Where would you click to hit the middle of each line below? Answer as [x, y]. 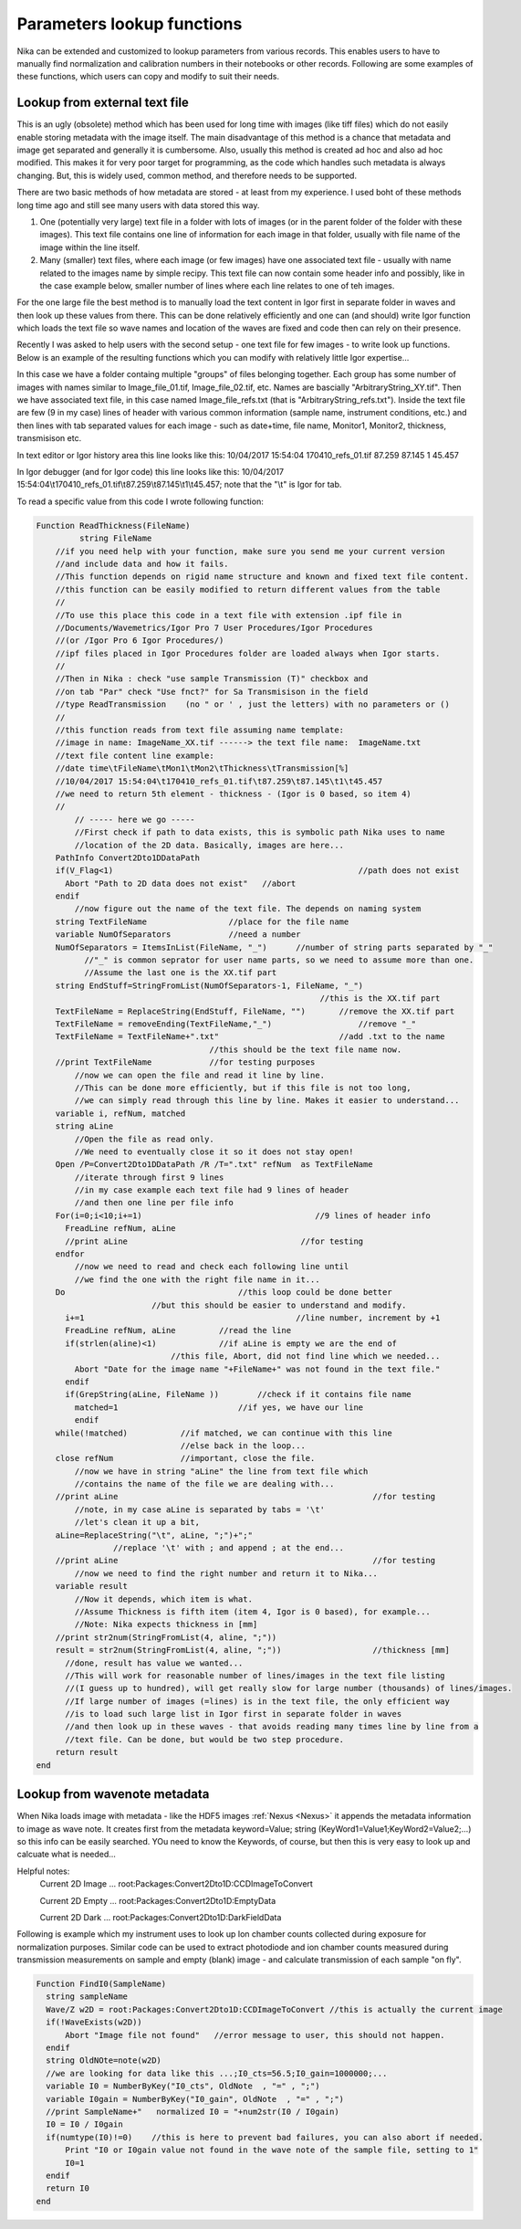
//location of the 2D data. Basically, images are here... [209, 845]
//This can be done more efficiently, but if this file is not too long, [243, 1088]
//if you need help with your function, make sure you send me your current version [250, 551]
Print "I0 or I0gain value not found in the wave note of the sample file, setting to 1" [272, 2150]
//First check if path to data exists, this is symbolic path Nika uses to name [260, 832]
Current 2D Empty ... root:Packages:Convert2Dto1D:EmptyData [158, 1900]
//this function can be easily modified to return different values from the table [248, 589]
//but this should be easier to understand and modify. [279, 1305]
